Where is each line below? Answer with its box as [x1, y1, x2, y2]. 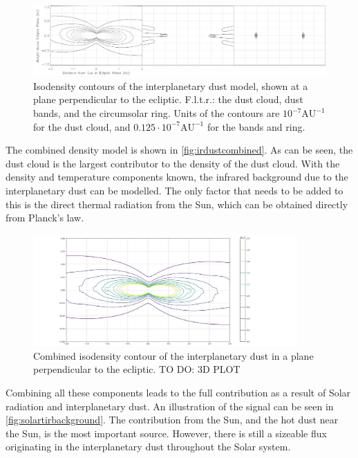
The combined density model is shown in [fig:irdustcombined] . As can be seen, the [6, 143, 353, 157]
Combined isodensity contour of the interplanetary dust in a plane [33, 348, 314, 363]
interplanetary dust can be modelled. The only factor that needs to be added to [6, 183, 343, 198]
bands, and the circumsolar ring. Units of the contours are [33, 106, 280, 120]
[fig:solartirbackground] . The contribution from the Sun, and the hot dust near [6, 412, 339, 427]
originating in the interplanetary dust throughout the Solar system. [6, 439, 291, 454]
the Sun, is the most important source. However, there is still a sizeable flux [6, 425, 327, 440]
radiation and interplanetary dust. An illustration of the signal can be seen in [6, 399, 334, 413]
